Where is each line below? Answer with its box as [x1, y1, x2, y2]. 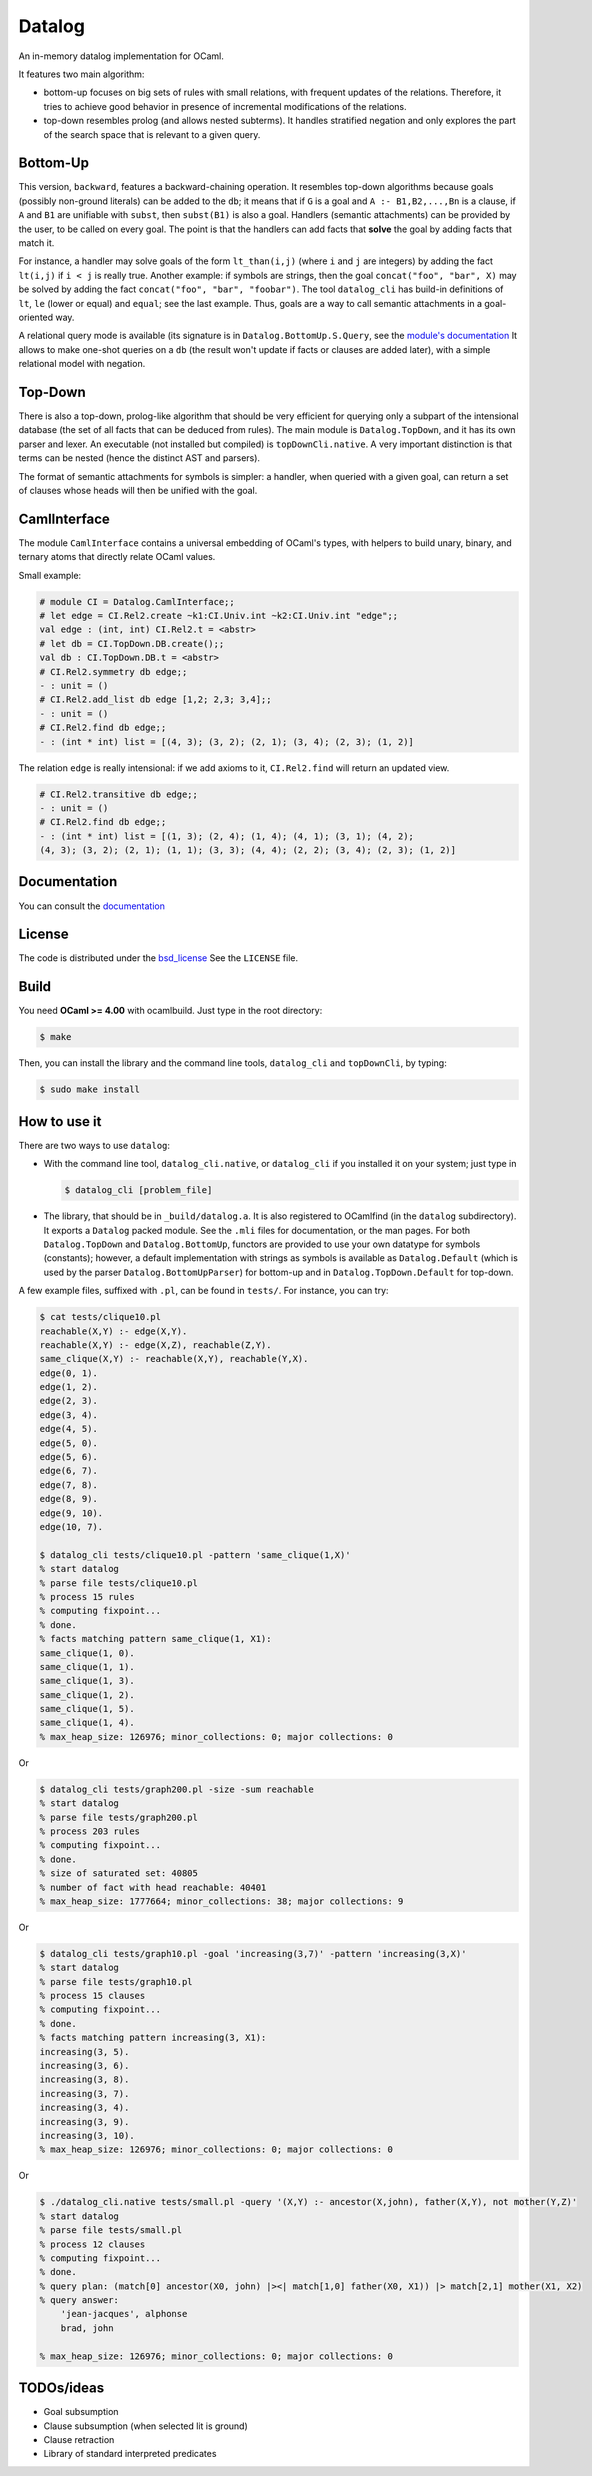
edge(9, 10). [39, 1507, 104, 1519]
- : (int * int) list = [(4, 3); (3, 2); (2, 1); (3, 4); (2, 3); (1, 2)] [39, 736, 415, 747]
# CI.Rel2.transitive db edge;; [39, 788, 199, 800]
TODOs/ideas [18, 2380, 105, 2397]
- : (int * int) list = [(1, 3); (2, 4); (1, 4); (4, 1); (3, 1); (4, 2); [39, 830, 415, 842]
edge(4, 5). [39, 1423, 99, 1435]
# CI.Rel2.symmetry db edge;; [39, 666, 188, 677]
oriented [18, 311, 54, 323]
